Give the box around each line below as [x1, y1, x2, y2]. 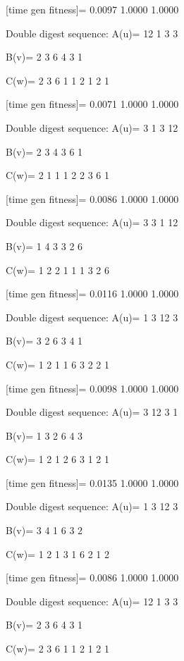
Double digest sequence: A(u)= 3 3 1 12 [6, 215, 178, 230]
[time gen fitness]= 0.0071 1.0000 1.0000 [6, 97, 179, 111]
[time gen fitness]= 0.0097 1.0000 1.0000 [6, 2, 179, 16]
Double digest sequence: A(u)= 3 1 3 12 [6, 120, 178, 135]
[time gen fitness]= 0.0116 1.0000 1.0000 [6, 286, 179, 301]
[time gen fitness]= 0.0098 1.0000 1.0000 [6, 381, 179, 395]
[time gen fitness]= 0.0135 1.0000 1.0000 [6, 475, 179, 490]
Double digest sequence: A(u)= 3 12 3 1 [6, 404, 178, 419]
